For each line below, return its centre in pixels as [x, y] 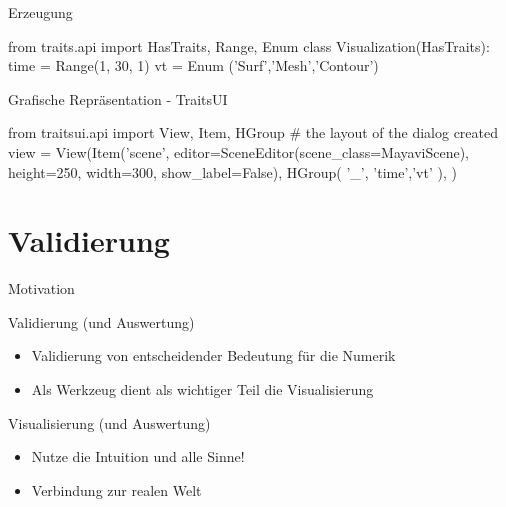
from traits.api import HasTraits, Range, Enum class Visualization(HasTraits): [249, 45]
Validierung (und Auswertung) [101, 321]
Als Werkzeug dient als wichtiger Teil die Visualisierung [202, 389]
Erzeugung [40, 12]
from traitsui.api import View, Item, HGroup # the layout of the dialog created [253, 132]
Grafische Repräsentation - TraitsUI [118, 98]
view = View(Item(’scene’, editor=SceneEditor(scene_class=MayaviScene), [238, 151]
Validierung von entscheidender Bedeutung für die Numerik [213, 355]
